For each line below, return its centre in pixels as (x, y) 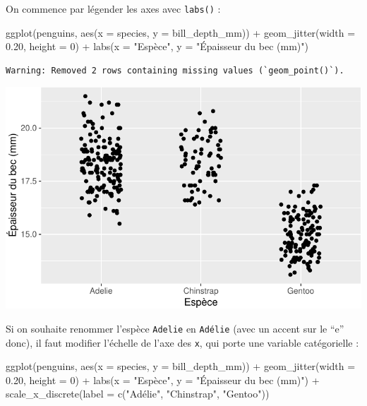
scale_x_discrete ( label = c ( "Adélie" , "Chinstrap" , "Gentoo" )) (138, 394)
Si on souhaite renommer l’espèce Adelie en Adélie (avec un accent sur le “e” (175, 328)
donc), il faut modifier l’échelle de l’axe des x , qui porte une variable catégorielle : (182, 342)
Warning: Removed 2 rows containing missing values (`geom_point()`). (175, 70)
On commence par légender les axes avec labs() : (113, 8)
